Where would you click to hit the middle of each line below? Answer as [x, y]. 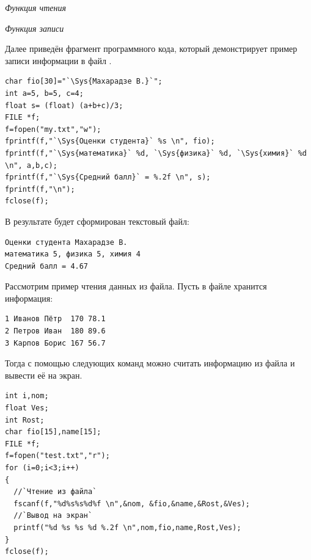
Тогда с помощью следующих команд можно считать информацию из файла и [150, 363]
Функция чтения [35, 7]
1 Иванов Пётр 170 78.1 [55, 319]
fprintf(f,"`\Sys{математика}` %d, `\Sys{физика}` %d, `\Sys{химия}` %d [156, 153]
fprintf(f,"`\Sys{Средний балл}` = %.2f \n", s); [108, 177]
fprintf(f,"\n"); [40, 189]
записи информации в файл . [58, 60]
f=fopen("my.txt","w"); [53, 129]
